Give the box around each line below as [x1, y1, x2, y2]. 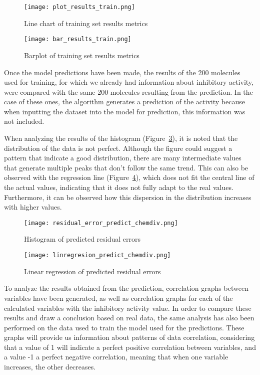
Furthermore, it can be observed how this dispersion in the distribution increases [4, 192, 251, 202]
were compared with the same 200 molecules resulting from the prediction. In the [4, 86, 253, 97]
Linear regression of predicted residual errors [24, 266, 161, 276]
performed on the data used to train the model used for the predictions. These [4, 322, 244, 332]
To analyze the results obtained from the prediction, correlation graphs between [4, 283, 248, 293]
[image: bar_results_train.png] [24, 36, 131, 43]
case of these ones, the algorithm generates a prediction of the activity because [4, 96, 245, 107]
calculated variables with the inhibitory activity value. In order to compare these [4, 302, 251, 313]
